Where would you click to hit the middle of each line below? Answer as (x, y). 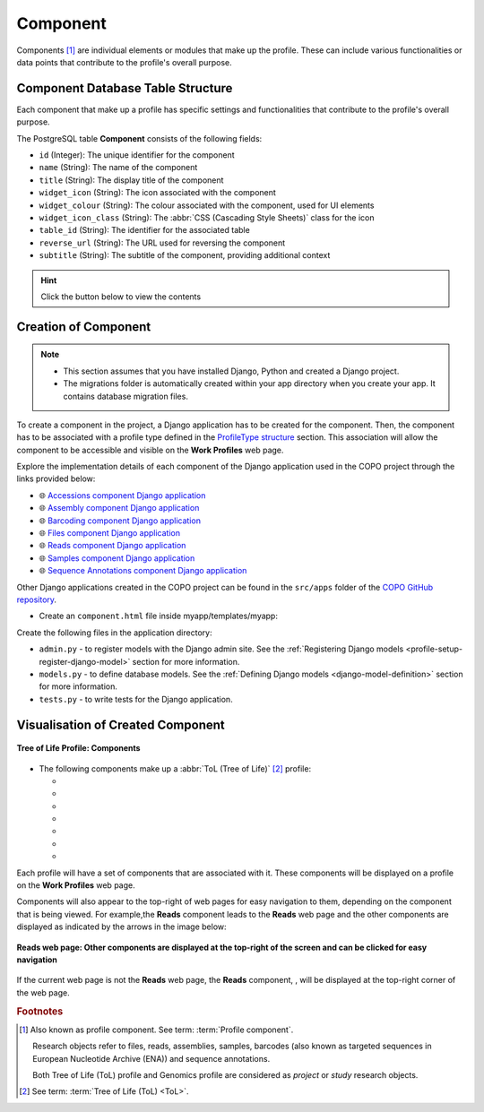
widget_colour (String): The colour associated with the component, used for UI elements (207, 205)
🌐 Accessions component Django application (122, 495)
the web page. (43, 992)
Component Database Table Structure (125, 88)
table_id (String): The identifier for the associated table (144, 230)
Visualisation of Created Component (121, 724)
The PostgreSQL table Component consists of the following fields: (139, 138)
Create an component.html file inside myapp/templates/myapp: (158, 616)
